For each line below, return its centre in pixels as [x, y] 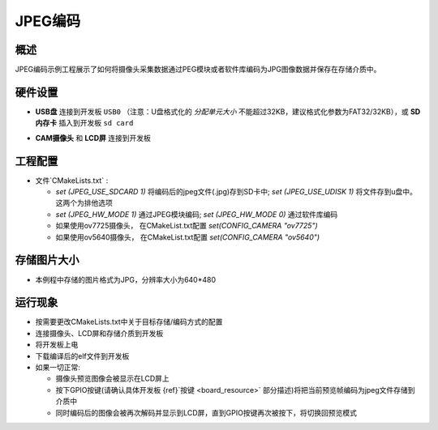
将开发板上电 [57, 345]
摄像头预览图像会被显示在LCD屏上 [112, 379]
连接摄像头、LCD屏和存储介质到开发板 [99, 333]
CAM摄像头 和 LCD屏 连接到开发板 [93, 138]
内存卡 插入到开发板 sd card [84, 123]
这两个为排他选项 [84, 203]
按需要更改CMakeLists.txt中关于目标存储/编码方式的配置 [129, 322]
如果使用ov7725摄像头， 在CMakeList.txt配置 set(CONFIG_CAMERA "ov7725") [187, 226]
